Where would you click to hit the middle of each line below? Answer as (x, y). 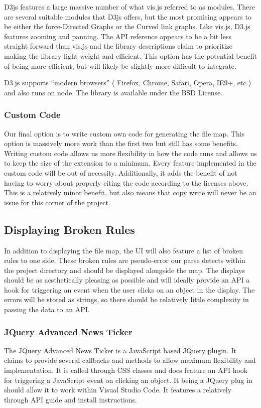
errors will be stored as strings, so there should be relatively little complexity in (126, 299)
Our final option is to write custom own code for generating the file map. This (124, 133)
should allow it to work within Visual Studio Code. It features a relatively (118, 390)
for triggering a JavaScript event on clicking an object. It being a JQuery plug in (128, 380)
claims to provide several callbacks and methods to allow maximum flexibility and (130, 360)
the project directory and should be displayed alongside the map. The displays (125, 270)
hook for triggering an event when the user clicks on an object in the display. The (129, 289)
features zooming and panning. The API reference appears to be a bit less (118, 36)
